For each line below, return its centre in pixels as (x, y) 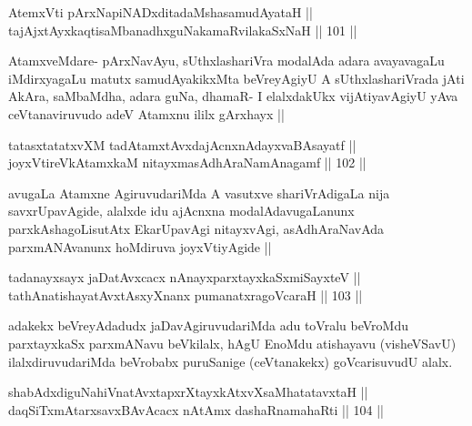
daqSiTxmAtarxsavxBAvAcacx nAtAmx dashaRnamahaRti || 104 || (196, 409)
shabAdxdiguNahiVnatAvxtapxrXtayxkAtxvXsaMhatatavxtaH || (188, 392)
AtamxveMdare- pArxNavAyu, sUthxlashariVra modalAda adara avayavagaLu (226, 61)
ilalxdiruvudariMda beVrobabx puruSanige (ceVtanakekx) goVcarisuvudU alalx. (231, 361)
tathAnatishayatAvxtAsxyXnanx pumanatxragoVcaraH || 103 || (186, 294)
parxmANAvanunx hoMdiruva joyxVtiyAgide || (140, 246)
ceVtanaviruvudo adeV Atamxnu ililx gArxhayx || (146, 113)
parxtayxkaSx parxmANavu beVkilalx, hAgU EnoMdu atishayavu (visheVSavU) (232, 343)
